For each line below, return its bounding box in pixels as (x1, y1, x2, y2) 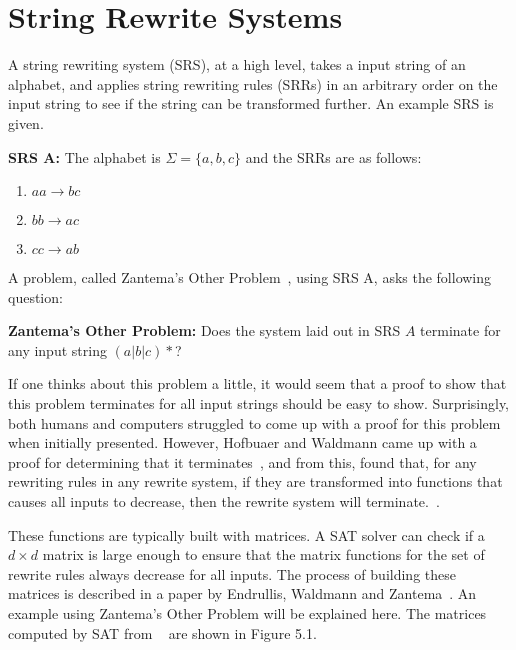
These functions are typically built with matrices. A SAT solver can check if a (8, 524, 485, 545)
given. (8, 112, 44, 133)
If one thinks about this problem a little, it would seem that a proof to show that (8, 373, 507, 394)
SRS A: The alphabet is (8, 146, 161, 167)
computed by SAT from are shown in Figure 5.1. (8, 622, 317, 643)
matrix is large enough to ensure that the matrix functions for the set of (42, 544, 485, 565)
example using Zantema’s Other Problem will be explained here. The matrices (8, 603, 487, 623)
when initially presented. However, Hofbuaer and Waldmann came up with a (8, 432, 477, 453)
